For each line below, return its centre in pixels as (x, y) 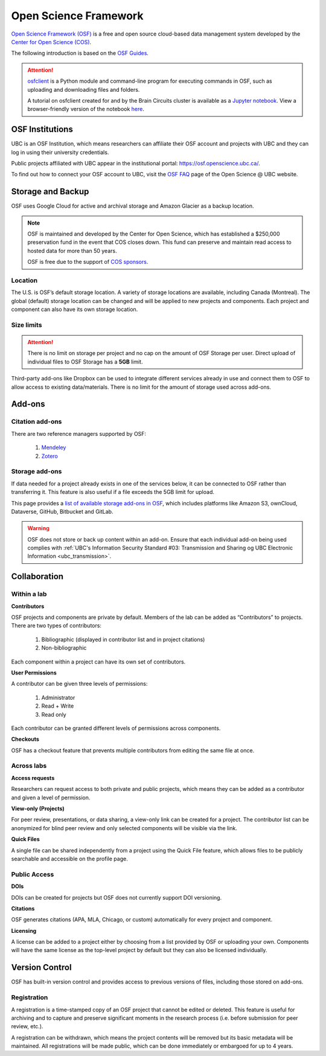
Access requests (33, 778)
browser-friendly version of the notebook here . (86, 109)
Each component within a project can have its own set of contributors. (98, 662)
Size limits (27, 325)
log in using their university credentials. (60, 152)
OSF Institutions (42, 130)
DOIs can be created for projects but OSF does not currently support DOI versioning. (117, 897)
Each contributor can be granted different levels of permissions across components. (116, 728)
